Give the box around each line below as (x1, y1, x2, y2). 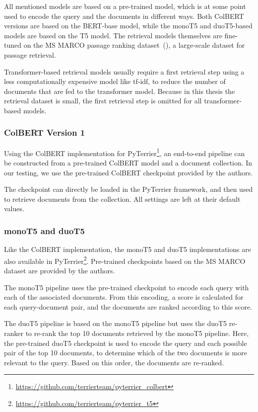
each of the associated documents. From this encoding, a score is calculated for (4, 292, 244, 302)
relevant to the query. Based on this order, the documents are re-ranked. (4, 357, 224, 367)
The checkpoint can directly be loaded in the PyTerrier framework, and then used (4, 184, 253, 194)
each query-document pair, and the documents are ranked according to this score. (4, 301, 253, 312)
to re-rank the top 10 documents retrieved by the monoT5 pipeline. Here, (25, 328, 249, 338)
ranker (4, 328, 23, 338)
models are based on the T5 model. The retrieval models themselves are (4, 30, 222, 40)
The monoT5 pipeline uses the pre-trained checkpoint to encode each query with (4, 282, 249, 292)
